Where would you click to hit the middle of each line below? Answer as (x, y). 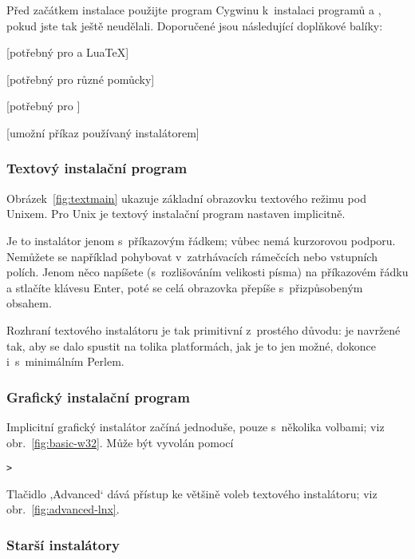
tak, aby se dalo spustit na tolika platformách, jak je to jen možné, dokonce (192, 345)
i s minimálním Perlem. (65, 361)
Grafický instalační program (98, 396)
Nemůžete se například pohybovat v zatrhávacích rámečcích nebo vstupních (192, 256)
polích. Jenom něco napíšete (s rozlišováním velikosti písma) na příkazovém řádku (207, 272)
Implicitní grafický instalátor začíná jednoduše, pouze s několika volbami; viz (196, 426)
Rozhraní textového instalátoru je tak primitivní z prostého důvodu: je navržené (204, 329)
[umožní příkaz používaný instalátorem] (103, 132)
